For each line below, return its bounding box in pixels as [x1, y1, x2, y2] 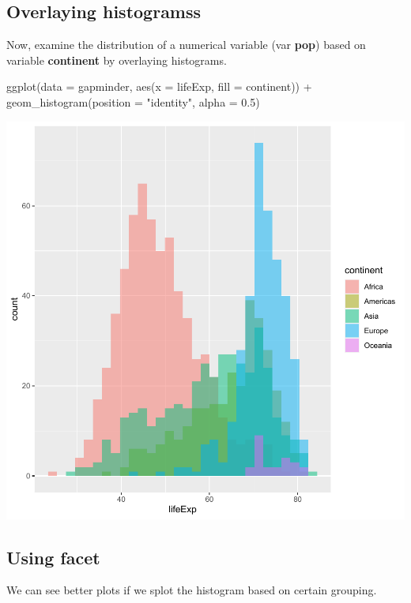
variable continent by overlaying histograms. [6, 51, 227, 68]
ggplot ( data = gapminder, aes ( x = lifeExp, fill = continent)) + [6, 78, 312, 95]
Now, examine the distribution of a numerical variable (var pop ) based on [6, 36, 366, 53]
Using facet [6, 545, 100, 569]
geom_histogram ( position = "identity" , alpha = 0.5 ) [6, 93, 260, 110]
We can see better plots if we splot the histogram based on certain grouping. [6, 582, 377, 598]
